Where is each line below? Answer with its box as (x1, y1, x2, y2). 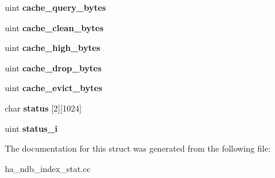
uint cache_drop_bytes (5, 61, 102, 74)
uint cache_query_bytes (5, 1, 106, 13)
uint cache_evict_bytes (5, 82, 103, 94)
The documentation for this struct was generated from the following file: (5, 142, 271, 155)
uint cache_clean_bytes (5, 21, 104, 34)
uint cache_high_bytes (5, 41, 100, 54)
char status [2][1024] (5, 101, 82, 114)
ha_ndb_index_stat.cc (5, 162, 91, 174)
